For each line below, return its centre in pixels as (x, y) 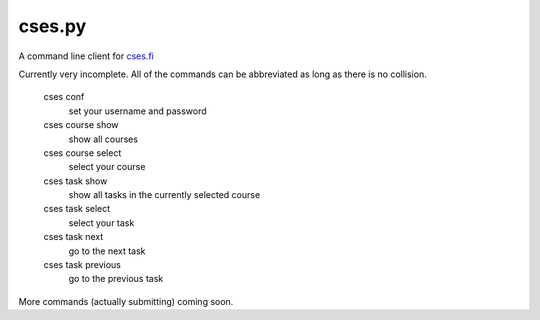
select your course (107, 167)
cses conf (64, 97)
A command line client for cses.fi (86, 56)
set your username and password (137, 111)
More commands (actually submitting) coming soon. (126, 301)
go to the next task (107, 251)
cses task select (77, 209)
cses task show (75, 181)
